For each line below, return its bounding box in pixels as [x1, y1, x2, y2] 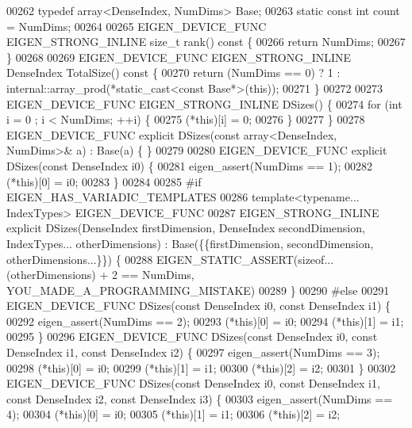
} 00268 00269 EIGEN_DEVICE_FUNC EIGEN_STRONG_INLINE [6, 48, 352, 65]
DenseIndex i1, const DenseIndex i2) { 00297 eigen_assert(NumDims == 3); [6, 344, 380, 361]
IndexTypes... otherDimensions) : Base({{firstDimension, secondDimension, [6, 235, 374, 251]
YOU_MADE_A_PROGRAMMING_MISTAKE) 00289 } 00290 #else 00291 [6, 281, 390, 298]
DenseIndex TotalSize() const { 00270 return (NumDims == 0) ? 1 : [6, 64, 341, 81]
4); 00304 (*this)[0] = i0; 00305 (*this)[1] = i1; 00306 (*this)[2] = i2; [6, 406, 341, 422]
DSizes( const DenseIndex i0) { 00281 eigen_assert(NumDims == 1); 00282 [6, 157, 373, 174]
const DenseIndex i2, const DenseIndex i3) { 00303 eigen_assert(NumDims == [6, 390, 393, 407]
